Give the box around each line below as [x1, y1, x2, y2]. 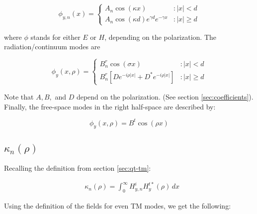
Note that [4, 91, 34, 102]
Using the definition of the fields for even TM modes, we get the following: [4, 201, 231, 211]
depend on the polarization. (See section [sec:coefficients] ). [76, 91, 254, 102]
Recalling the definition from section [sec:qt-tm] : [4, 163, 151, 173]
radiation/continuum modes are [4, 41, 100, 52]
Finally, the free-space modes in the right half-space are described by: [4, 101, 216, 111]
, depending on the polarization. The [104, 31, 217, 42]
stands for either [30, 31, 81, 42]
